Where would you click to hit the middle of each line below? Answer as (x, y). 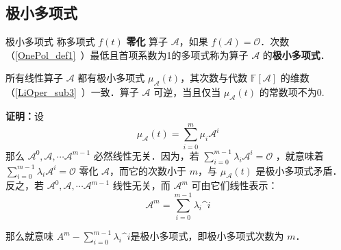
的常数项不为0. (292, 92)
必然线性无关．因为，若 (146, 155)
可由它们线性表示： (235, 185)
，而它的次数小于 (148, 170)
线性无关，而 (141, 185)
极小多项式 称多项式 (50, 41)
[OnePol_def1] (46, 54)
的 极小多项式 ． (296, 54)
